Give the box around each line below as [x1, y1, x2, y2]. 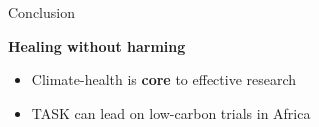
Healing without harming [8, 35, 186, 56]
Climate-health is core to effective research [31, 69, 297, 90]
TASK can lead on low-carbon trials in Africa [31, 102, 311, 123]
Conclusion [8, 2, 75, 22]
